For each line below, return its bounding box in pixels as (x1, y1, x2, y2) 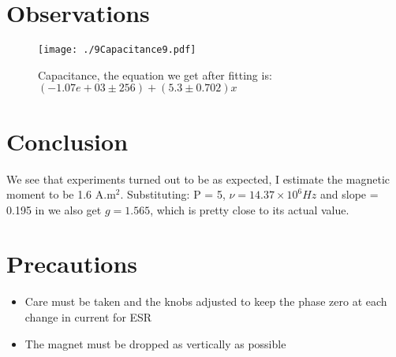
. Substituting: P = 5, (120, 186, 226, 203)
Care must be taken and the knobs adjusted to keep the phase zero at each (24, 293, 387, 310)
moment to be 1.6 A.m (6, 186, 116, 203)
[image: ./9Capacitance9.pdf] (38, 44, 196, 56)
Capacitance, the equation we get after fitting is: (38, 66, 272, 83)
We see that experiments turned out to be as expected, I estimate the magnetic (6, 170, 390, 187)
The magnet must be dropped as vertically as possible (24, 335, 286, 351)
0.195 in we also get (6, 201, 102, 218)
